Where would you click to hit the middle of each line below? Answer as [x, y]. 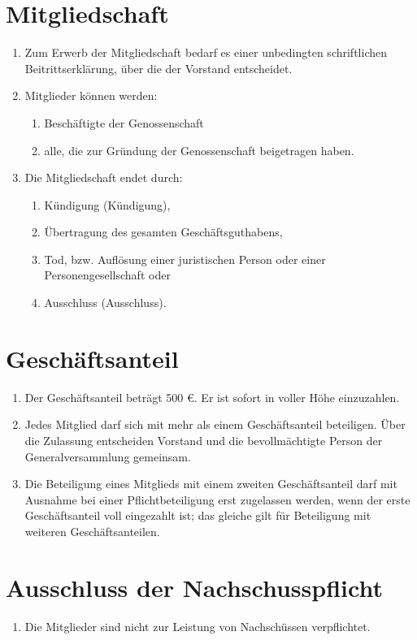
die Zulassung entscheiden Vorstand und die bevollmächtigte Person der [204, 440]
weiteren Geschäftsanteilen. [92, 531]
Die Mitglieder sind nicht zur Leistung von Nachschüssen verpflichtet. [198, 626]
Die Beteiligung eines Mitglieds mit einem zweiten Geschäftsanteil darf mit [211, 484]
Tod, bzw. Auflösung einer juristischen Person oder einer [185, 259]
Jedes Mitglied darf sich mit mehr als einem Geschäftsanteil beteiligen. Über [215, 424]
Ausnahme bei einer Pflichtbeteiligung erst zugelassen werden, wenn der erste [217, 499]
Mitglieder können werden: [91, 95]
